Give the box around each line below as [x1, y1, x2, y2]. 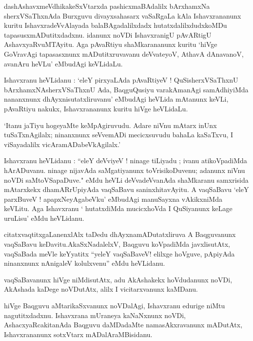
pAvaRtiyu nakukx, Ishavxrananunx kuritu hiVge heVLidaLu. [4, 103, 188, 113]
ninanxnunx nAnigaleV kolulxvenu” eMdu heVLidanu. [4, 258, 165, 268]
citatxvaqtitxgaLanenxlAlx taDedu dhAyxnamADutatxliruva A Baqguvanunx [4, 229, 236, 239]
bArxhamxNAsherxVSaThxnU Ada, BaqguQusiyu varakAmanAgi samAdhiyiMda [4, 84, 249, 94]
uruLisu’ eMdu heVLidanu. [4, 213, 84, 223]
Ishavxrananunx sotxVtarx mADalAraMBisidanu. [4, 329, 153, 339]
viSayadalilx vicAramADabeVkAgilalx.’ [4, 139, 121, 149]
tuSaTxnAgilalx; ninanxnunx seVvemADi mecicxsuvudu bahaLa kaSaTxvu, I [4, 129, 234, 140]
